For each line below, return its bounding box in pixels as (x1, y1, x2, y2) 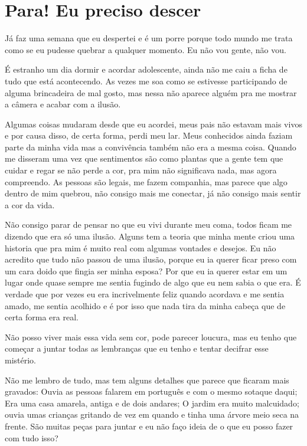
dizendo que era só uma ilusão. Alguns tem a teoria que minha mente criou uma (5, 230, 295, 242)
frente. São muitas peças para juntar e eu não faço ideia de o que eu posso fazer (5, 419, 293, 432)
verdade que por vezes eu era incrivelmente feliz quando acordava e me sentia (5, 288, 285, 300)
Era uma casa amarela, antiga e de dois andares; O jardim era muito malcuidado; (5, 396, 299, 409)
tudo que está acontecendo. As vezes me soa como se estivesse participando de (5, 74, 288, 87)
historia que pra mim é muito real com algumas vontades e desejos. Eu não (5, 241, 276, 254)
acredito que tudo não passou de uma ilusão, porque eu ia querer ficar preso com (5, 253, 297, 265)
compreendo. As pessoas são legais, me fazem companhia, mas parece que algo (5, 175, 288, 188)
